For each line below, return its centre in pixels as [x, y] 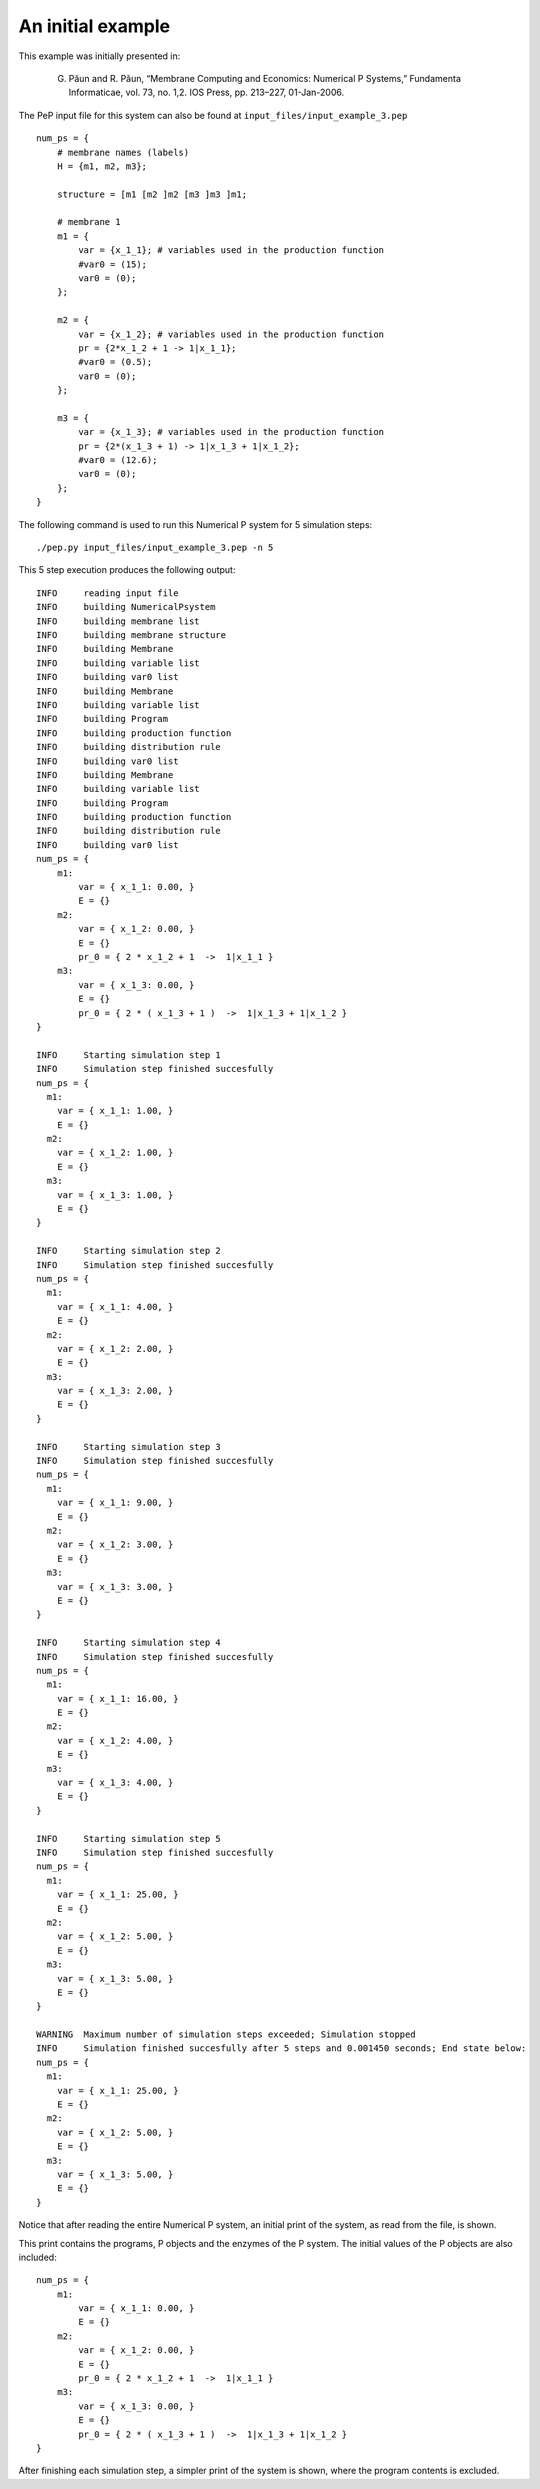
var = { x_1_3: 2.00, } [115, 1391]
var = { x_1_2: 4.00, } [115, 1740]
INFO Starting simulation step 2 [129, 1251]
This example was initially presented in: [99, 56]
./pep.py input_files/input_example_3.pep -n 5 [155, 548]
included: [37, 2257]
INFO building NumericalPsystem [126, 607]
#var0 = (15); [113, 264]
